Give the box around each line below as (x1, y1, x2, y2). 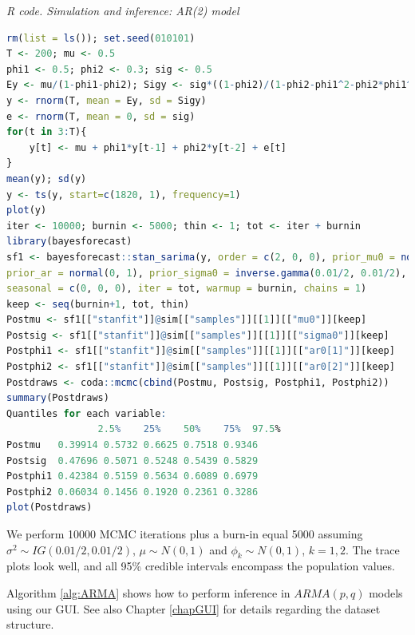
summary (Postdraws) (6, 392, 109, 404)
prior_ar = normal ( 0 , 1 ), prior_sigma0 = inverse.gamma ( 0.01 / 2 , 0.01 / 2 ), (6, 267, 407, 279)
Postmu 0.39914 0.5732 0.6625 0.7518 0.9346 (6, 439, 259, 451)
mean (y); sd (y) (6, 173, 87, 185)
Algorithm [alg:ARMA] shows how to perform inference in (6, 584, 290, 601)
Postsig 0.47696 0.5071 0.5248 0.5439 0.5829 (6, 454, 259, 466)
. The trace (345, 541, 400, 558)
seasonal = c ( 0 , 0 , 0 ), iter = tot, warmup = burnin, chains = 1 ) (6, 283, 367, 295)
